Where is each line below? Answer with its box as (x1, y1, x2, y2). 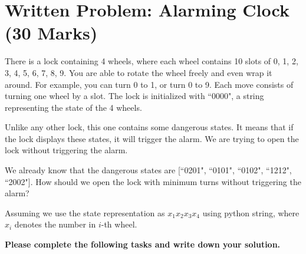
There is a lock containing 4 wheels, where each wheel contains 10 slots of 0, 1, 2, (5, 55, 298, 67)
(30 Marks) (5, 21, 98, 45)
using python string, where (202, 206, 300, 219)
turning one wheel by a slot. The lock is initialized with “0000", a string (5, 90, 264, 102)
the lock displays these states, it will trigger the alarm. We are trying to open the (5, 132, 299, 144)
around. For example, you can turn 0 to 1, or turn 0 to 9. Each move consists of (5, 78, 294, 90)
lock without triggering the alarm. (5, 144, 128, 156)
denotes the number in (14, 218, 96, 230)
